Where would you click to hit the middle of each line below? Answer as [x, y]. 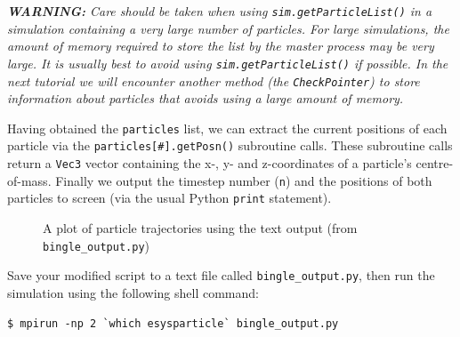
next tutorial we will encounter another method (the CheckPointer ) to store [214, 80]
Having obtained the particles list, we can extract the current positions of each [227, 128]
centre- [435, 163]
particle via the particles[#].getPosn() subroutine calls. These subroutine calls [230, 145]
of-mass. [29, 180]
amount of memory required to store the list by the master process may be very [221, 46]
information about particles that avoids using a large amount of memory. [206, 98]
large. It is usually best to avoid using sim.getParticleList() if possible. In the [228, 63]
